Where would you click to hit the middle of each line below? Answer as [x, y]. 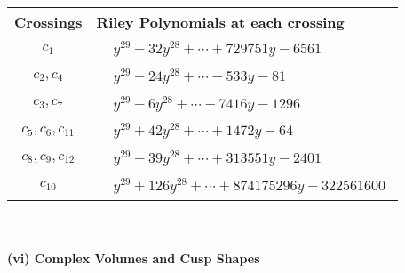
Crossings [48, 22]
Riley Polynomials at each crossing [220, 22]
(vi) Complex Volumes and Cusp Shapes [134, 258]
